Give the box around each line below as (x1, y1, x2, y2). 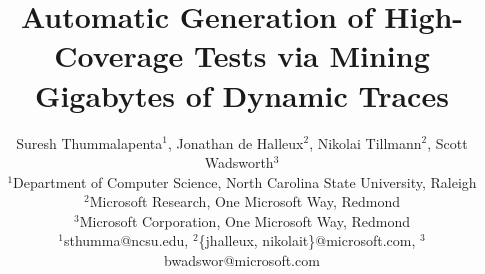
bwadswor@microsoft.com (164, 250, 320, 271)
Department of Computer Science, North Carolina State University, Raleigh (13, 171, 477, 192)
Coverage (54, 35, 184, 76)
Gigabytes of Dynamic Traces (35, 74, 449, 115)
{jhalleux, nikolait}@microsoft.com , (198, 230, 416, 251)
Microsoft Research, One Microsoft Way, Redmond (89, 191, 400, 212)
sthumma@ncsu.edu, (63, 230, 189, 251)
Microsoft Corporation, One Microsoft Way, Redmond (79, 210, 411, 231)
